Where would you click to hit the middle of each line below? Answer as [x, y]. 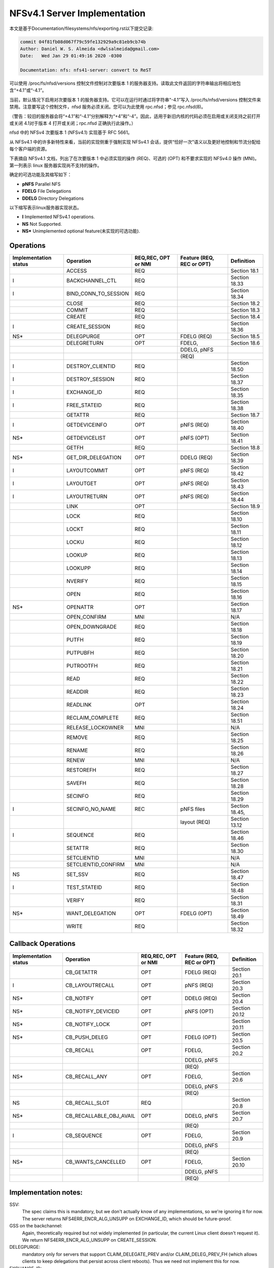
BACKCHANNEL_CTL [91, 280]
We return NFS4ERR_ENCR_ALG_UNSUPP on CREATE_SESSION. [90, 1240]
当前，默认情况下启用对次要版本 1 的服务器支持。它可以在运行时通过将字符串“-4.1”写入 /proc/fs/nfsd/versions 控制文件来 [135, 99]
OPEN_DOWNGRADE [91, 627]
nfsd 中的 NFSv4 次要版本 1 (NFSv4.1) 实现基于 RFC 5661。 [71, 132]
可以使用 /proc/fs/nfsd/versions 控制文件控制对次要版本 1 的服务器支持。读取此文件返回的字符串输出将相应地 [123, 83]
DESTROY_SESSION [90, 379]
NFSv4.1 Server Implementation [77, 13]
